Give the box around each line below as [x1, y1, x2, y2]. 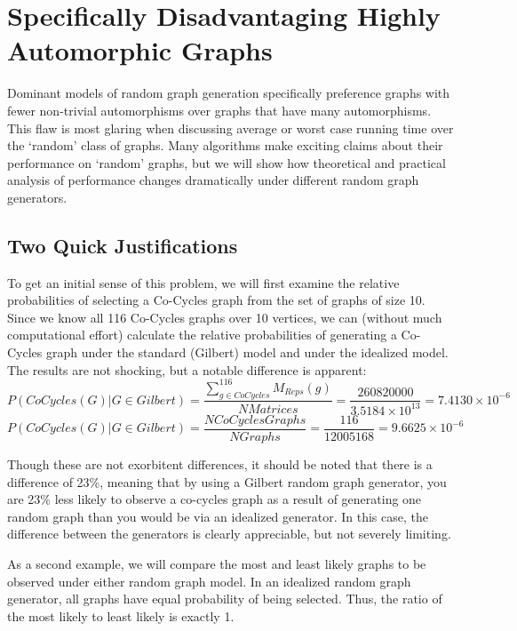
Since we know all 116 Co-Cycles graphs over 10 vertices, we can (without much [7, 308, 442, 326]
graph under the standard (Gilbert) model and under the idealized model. [46, 343, 449, 362]
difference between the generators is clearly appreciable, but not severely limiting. [7, 524, 451, 543]
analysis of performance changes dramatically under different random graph [7, 171, 419, 189]
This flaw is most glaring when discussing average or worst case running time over [7, 118, 454, 137]
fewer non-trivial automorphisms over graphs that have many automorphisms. [7, 100, 432, 119]
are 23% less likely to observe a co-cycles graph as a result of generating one [7, 490, 422, 508]
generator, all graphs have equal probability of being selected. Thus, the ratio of [7, 589, 442, 608]
